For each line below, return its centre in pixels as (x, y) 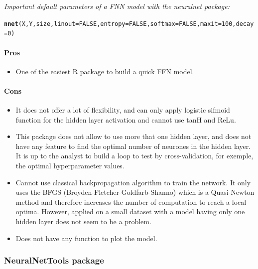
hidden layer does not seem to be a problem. (83, 221)
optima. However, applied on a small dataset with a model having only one (130, 211)
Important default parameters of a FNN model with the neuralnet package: (117, 6)
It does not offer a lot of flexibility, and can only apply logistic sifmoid (123, 110)
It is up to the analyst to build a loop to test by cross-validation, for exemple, (134, 156)
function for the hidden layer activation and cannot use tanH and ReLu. (126, 119)
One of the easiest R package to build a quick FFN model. (105, 71)
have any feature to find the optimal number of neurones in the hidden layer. (133, 146)
